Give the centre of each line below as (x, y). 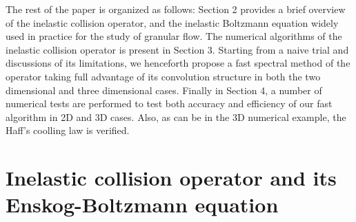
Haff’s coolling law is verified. (68, 130)
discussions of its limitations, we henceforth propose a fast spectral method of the (178, 63)
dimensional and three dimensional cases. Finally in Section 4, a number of (164, 90)
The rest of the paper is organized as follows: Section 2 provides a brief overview (176, 9)
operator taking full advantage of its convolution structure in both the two (163, 76)
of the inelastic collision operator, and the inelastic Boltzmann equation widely (172, 22)
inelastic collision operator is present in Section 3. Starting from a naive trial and (177, 49)
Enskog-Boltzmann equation (142, 204)
